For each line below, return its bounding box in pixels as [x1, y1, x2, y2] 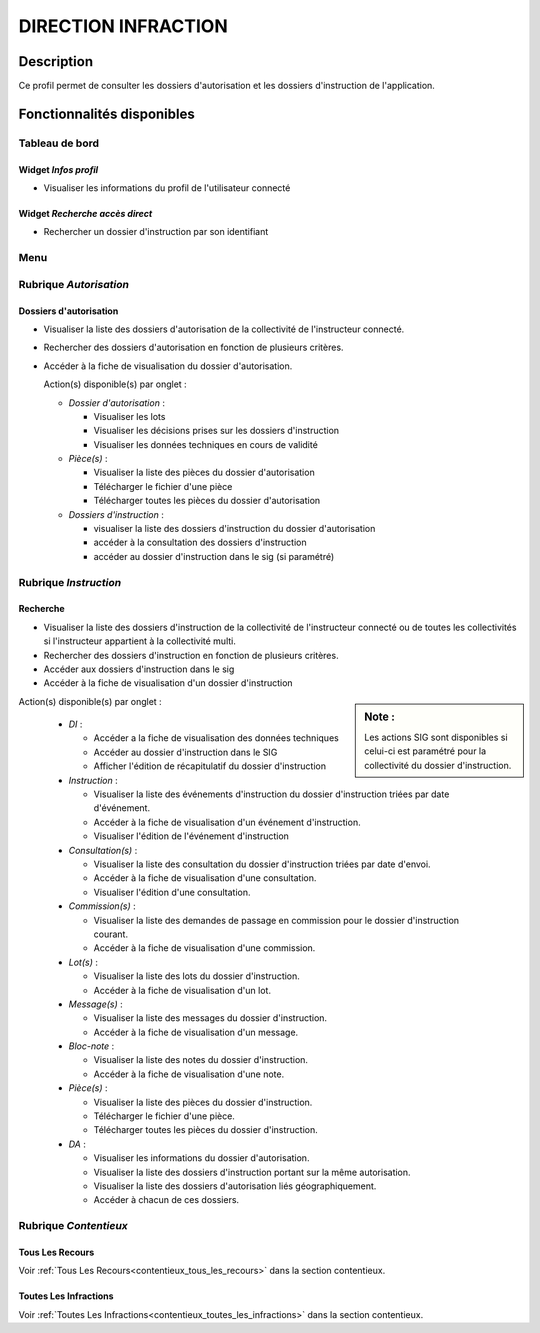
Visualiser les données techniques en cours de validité [93, 438, 319, 450]
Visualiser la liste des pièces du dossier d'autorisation [93, 466, 315, 479]
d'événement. [93, 802, 150, 814]
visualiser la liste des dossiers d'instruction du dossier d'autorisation [93, 523, 376, 535]
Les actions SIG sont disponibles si [364, 731, 509, 743]
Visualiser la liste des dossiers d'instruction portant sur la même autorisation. [93, 1166, 411, 1178]
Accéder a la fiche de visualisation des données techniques [93, 732, 339, 744]
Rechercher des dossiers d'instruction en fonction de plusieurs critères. [43, 649, 339, 661]
